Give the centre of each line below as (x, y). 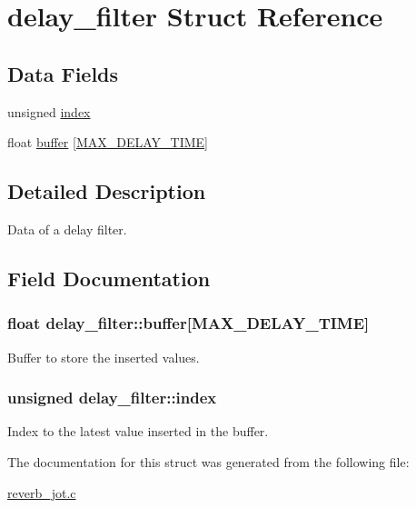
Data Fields (63, 73)
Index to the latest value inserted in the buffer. (138, 431)
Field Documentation (109, 278)
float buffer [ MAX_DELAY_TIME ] (108, 142)
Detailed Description (107, 191)
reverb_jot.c (42, 492)
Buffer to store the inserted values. (104, 357)
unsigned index (49, 111)
